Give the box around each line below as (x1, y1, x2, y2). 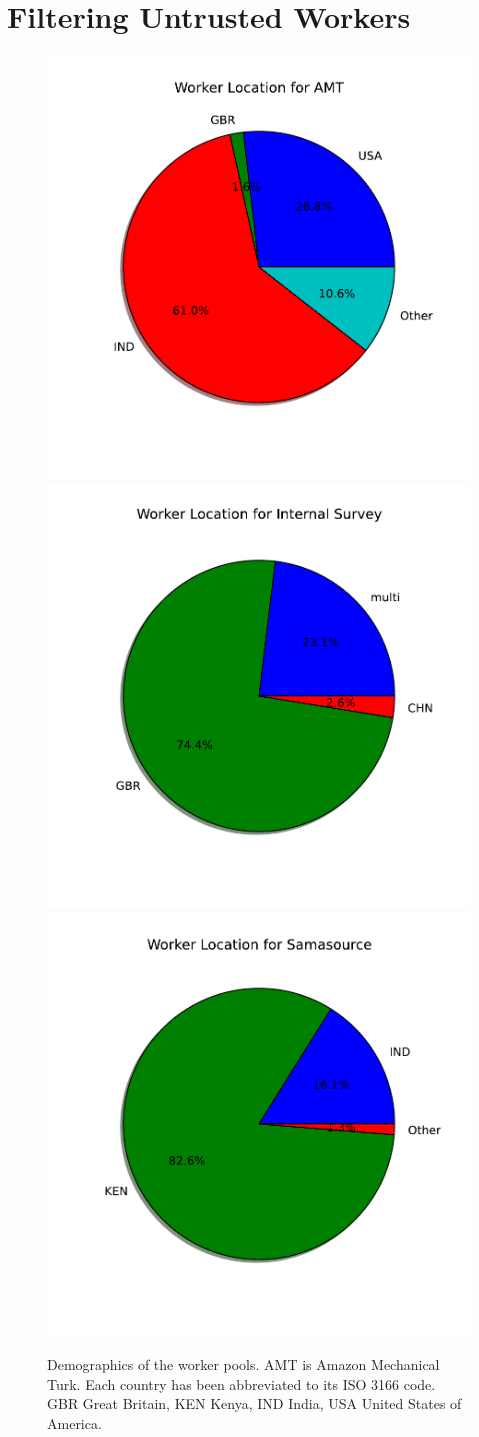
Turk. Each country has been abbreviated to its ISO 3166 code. (47, 1373, 436, 1394)
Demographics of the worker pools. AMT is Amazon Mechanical (47, 1353, 440, 1374)
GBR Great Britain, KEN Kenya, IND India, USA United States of (47, 1393, 462, 1414)
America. (47, 1412, 102, 1433)
